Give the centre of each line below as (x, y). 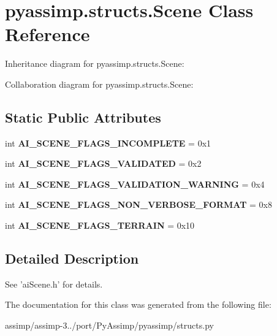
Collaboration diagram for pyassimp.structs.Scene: (99, 84)
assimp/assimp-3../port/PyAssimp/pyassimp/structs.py (109, 325)
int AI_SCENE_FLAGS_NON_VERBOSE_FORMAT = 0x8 (138, 204)
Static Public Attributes (83, 117)
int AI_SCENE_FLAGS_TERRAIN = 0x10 (100, 225)
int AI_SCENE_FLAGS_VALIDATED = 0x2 (103, 163)
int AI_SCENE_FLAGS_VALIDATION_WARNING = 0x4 (135, 184)
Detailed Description (72, 258)
